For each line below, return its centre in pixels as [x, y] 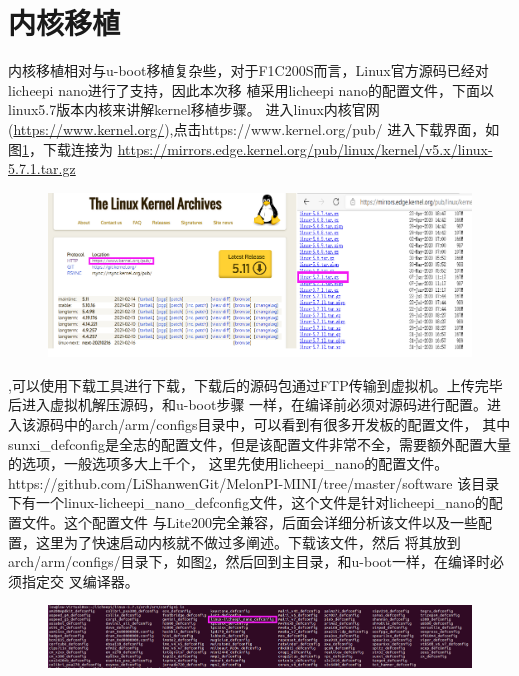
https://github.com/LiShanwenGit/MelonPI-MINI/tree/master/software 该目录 [254, 482]
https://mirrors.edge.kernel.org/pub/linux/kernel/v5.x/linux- [305, 148]
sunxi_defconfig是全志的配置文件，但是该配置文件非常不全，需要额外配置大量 [259, 443]
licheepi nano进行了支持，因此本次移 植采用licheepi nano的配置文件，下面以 [251, 89]
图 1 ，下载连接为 [60, 148]
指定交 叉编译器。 [80, 580]
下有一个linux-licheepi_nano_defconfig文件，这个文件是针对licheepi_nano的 [248, 502]
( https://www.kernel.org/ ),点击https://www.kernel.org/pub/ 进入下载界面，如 [254, 128]
